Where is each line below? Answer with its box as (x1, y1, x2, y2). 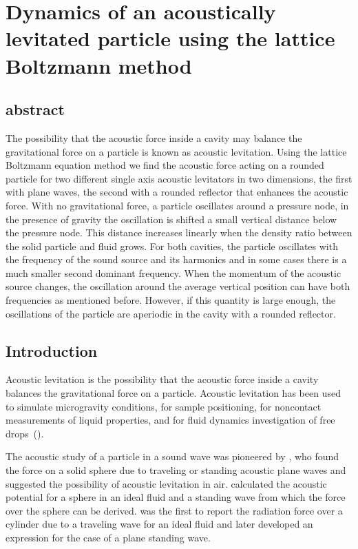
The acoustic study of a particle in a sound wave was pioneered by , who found (6, 449, 339, 464)
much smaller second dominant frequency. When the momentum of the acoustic (6, 265, 341, 280)
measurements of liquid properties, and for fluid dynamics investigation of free (6, 413, 335, 427)
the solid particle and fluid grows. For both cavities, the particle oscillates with (6, 238, 338, 253)
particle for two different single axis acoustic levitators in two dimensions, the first (6, 171, 352, 185)
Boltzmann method (6, 51, 192, 79)
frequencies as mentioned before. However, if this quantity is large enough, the (6, 293, 336, 307)
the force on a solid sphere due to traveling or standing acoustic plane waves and (6, 463, 346, 477)
